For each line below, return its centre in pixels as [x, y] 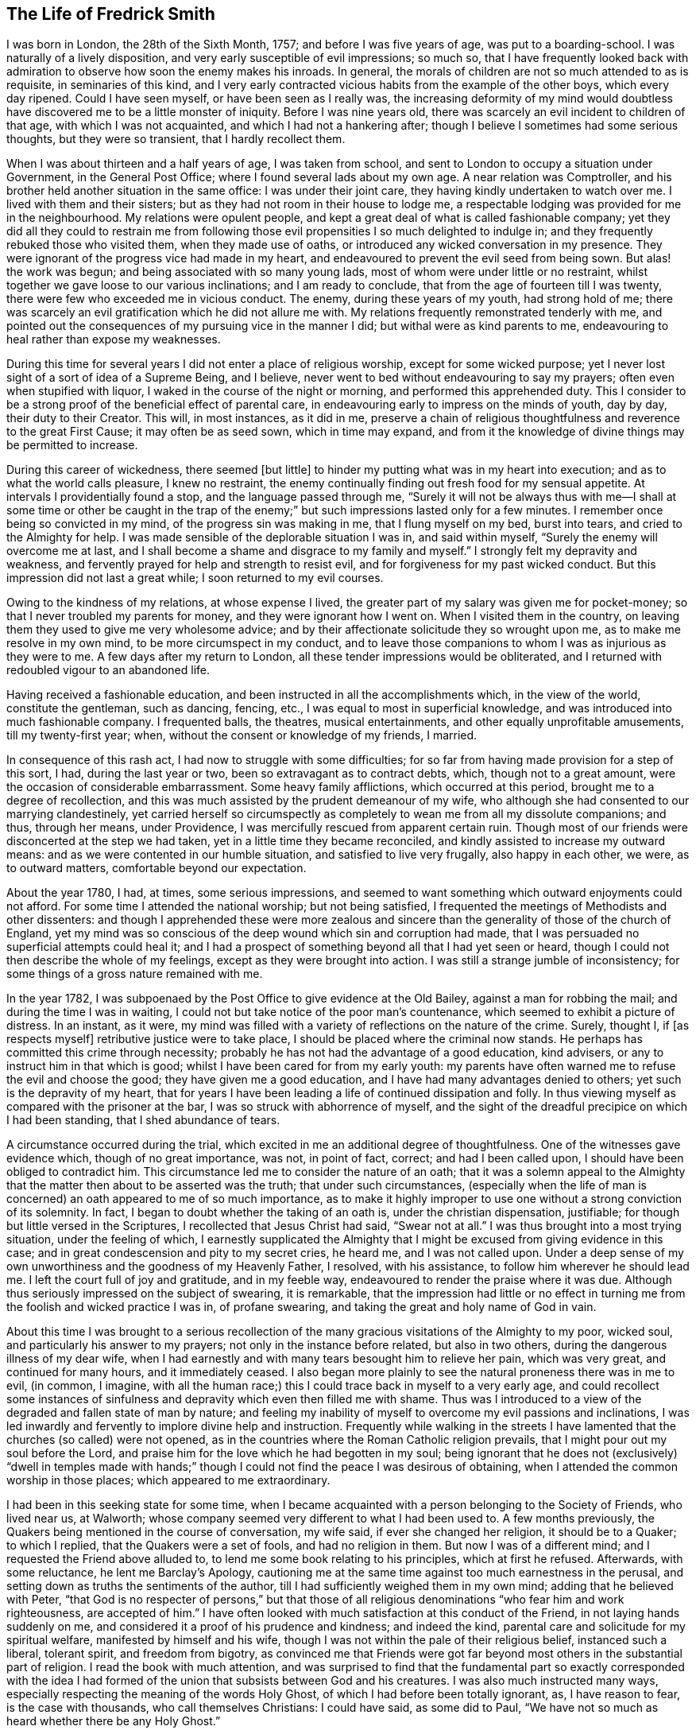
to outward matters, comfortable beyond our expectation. [157, 868]
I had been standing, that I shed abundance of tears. [143, 1120]
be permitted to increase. [72, 445]
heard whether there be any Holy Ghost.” [114, 1721]
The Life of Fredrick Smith [111, 14]
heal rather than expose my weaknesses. [114, 339]
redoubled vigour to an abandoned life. [108, 670]
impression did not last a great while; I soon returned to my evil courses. [195, 578]
